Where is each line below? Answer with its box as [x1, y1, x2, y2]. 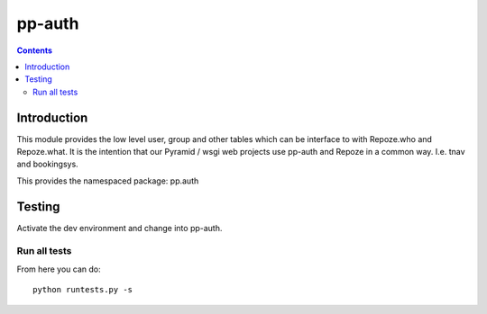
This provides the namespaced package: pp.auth [16, 175, 199, 186]
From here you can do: [16, 264, 101, 274]
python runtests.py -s [32, 284, 133, 295]
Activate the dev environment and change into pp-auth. [16, 222, 223, 233]
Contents [16, 45, 53, 56]
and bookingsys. [16, 158, 78, 170]
